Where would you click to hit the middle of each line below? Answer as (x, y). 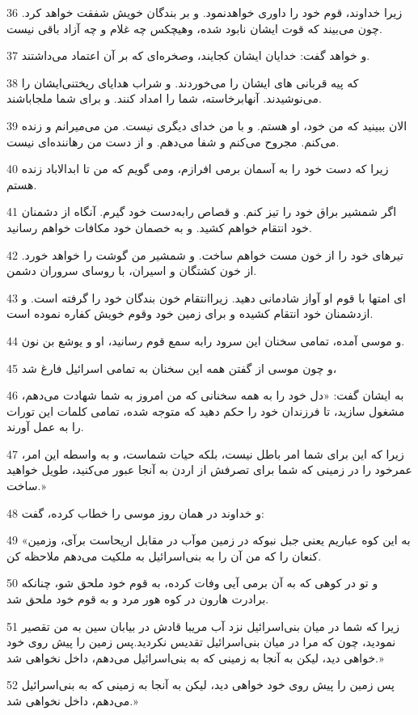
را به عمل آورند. (45, 427)
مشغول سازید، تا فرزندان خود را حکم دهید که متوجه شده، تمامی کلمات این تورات (206, 410)
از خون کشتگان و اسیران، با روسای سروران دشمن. (132, 271)
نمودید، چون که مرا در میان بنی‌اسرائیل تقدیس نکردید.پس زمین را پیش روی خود (201, 642)
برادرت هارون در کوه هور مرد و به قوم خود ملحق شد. (138, 599)
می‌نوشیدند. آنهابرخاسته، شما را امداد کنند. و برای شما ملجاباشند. (164, 98)
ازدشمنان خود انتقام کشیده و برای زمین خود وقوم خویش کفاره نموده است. (190, 313)
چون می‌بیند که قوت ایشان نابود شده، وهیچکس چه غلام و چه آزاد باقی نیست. (194, 28)
